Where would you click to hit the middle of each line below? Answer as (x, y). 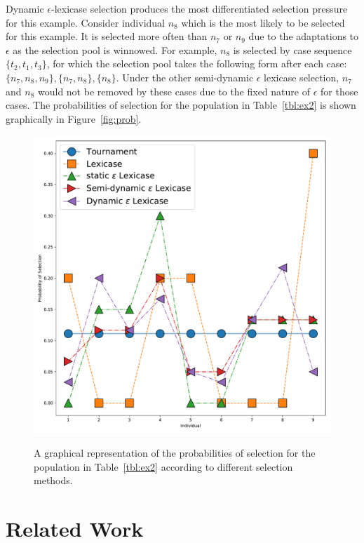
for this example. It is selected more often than (107, 36)
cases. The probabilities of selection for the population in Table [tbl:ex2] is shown (181, 105)
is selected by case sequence (292, 49)
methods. (53, 480)
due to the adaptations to (304, 36)
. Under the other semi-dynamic (185, 77)
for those (339, 91)
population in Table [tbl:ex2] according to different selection (163, 466)
